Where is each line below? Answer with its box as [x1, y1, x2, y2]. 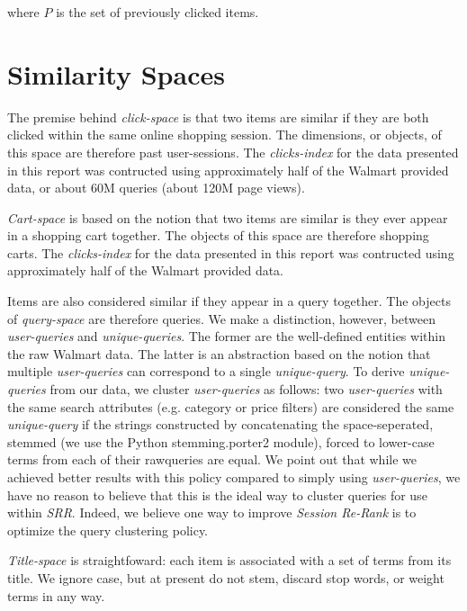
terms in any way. [7, 586, 105, 605]
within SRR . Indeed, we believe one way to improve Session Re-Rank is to [7, 503, 417, 522]
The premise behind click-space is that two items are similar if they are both [7, 107, 429, 126]
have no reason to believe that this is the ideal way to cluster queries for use [7, 485, 427, 504]
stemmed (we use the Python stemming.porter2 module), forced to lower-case [7, 432, 435, 451]
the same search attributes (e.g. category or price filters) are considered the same [7, 397, 454, 416]
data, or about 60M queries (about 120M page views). [7, 178, 305, 197]
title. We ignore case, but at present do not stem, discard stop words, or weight [7, 568, 445, 587]
